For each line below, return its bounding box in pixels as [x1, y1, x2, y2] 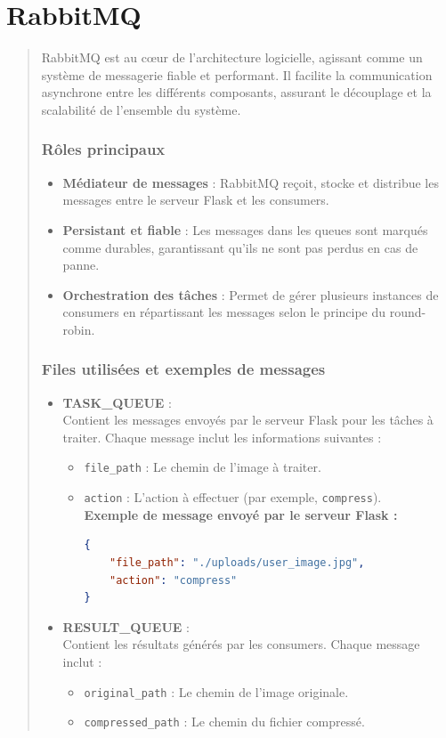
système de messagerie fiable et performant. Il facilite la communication [41, 65, 433, 84]
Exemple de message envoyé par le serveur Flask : [84, 505, 398, 523]
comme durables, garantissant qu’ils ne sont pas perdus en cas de [62, 238, 418, 256]
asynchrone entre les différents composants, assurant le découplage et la [41, 83, 432, 101]
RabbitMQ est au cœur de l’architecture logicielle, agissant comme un [41, 48, 423, 67]
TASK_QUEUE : [62, 393, 172, 411]
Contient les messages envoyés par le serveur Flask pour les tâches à [62, 410, 434, 429]
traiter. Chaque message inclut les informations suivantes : [62, 427, 382, 446]
